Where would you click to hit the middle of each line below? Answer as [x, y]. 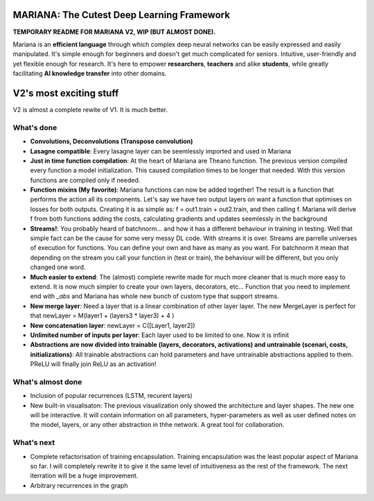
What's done [35, 127]
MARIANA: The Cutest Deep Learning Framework [122, 15]
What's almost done [47, 382]
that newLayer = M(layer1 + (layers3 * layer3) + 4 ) [102, 316]
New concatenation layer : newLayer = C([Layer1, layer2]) [113, 325]
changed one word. [58, 267]
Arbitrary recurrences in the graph [79, 485]
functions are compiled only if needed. [85, 180]
